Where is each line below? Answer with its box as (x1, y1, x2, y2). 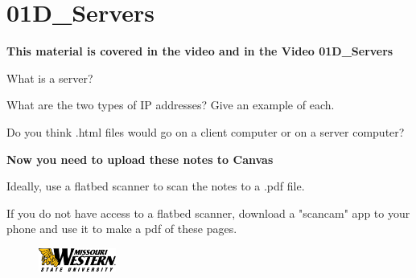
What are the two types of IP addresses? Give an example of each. (6, 96, 335, 113)
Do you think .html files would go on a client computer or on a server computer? (6, 123, 405, 140)
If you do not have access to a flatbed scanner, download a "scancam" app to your (6, 204, 410, 221)
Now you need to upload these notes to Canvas (6, 150, 274, 167)
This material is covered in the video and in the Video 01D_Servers (6, 43, 393, 59)
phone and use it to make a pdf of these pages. (6, 220, 237, 237)
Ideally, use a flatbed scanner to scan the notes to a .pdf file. (6, 178, 305, 194)
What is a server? (6, 69, 93, 86)
